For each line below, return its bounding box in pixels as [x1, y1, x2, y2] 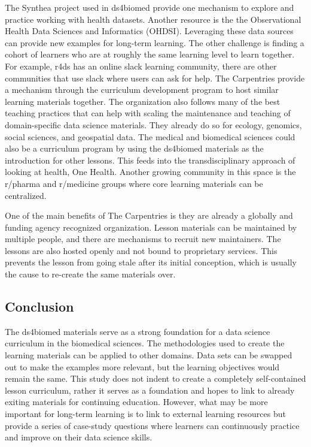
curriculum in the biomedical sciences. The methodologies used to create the [5, 337, 285, 349]
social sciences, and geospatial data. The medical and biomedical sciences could [5, 130, 295, 143]
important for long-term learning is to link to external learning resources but [5, 407, 286, 420]
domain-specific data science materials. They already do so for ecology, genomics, [5, 118, 302, 131]
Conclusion [5, 297, 74, 316]
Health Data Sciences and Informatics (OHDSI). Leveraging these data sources [5, 25, 294, 37]
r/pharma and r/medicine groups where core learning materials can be [5, 177, 263, 189]
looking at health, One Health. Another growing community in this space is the [5, 165, 296, 178]
